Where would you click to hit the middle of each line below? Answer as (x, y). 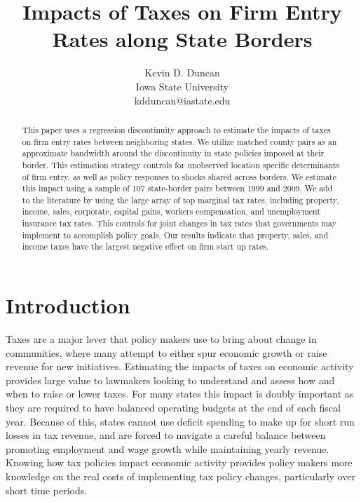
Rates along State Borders (182, 39)
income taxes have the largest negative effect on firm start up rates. (145, 246)
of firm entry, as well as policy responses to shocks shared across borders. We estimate (179, 176)
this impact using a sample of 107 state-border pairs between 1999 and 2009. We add (177, 188)
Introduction (68, 305)
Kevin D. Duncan (182, 73)
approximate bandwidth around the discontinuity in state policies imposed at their (173, 153)
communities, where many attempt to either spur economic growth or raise (166, 352)
